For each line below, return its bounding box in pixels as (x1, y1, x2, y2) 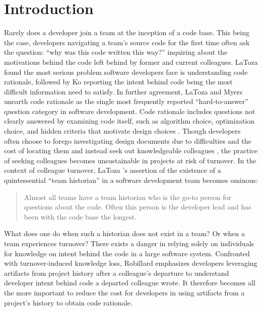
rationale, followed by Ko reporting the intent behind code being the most (4, 76, 233, 87)
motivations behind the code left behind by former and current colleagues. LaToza (4, 56, 258, 67)
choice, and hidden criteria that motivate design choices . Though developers (4, 126, 241, 136)
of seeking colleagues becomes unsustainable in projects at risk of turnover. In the (4, 155, 256, 165)
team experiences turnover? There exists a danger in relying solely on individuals (4, 238, 254, 248)
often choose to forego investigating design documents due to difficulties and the (4, 135, 251, 146)
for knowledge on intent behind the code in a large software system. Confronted (4, 248, 250, 258)
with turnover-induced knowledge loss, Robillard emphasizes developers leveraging (4, 258, 257, 268)
